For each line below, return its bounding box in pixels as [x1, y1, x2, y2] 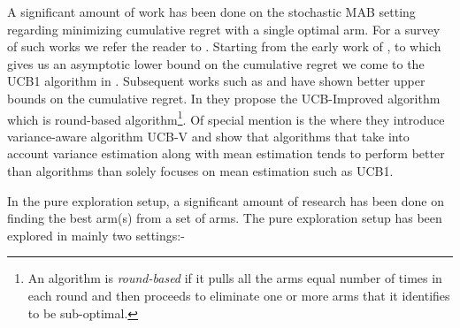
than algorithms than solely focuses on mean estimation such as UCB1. [7, 162, 394, 179]
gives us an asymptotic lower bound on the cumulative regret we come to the [7, 54, 425, 72]
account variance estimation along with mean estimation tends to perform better [7, 144, 445, 163]
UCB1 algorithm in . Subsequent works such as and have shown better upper [7, 72, 425, 90]
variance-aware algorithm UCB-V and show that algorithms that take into [7, 126, 410, 145]
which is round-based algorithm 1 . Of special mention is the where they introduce [7, 107, 445, 128]
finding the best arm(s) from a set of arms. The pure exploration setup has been [7, 209, 442, 227]
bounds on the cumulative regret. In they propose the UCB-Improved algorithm [7, 88, 441, 107]
